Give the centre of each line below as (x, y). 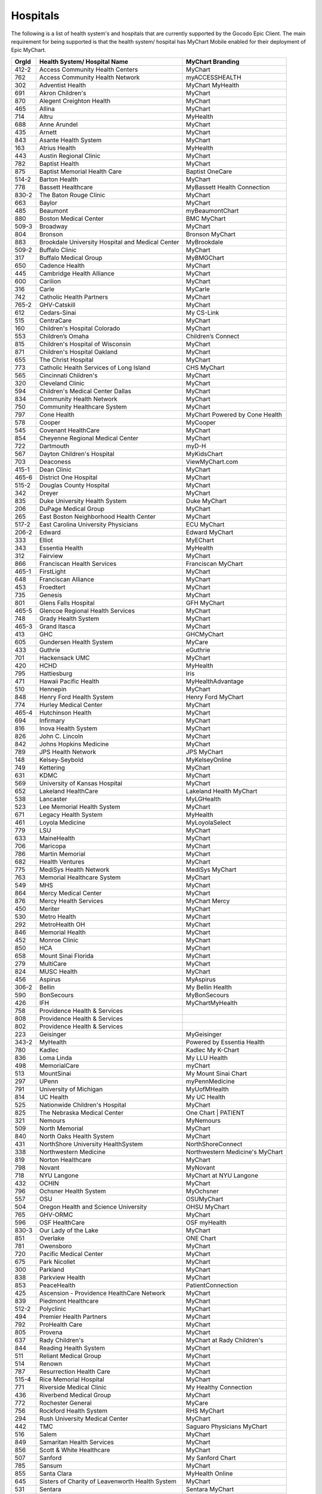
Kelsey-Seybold (61, 760)
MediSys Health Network (74, 870)
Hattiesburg (56, 673)
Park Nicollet (57, 1262)
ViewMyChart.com (212, 461)
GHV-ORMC (56, 1214)
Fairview (51, 556)
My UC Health (206, 1097)
